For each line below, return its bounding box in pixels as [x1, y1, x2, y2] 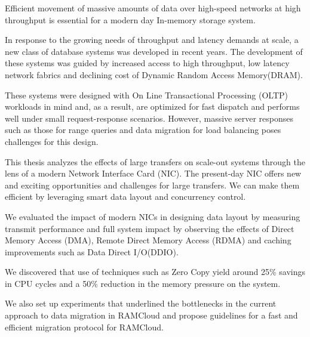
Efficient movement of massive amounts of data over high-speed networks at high [5, 2, 301, 14]
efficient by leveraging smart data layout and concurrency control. [5, 190, 246, 203]
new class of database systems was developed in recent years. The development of [5, 45, 303, 57]
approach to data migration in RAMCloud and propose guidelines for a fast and [5, 309, 298, 321]
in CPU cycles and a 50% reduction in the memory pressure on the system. [5, 277, 281, 289]
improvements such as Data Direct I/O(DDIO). [5, 245, 179, 258]
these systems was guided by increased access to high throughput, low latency [5, 57, 290, 69]
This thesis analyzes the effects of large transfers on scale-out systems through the [5, 155, 305, 168]
